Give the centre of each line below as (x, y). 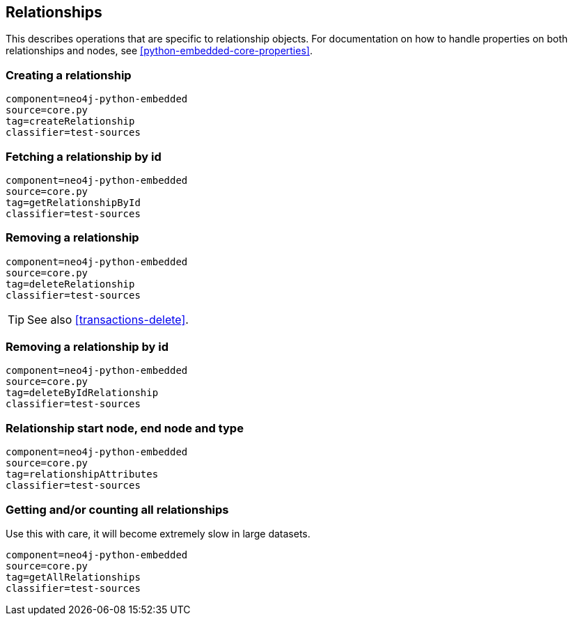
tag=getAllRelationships (73, 577)
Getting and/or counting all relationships (117, 509)
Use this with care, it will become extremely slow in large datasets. (158, 533)
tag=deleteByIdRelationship (82, 393)
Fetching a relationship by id (84, 156)
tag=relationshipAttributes (82, 474)
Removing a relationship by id (87, 347)
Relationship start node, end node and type (125, 428)
